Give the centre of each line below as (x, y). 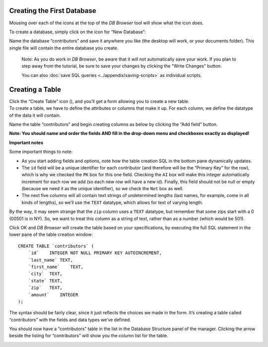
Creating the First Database (53, 11)
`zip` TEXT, (45, 288)
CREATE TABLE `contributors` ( (56, 246)
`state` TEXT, (45, 281)
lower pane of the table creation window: (51, 235)
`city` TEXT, (45, 274)
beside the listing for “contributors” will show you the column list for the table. (89, 336)
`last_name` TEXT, (51, 260)
